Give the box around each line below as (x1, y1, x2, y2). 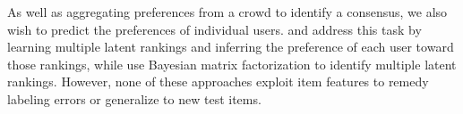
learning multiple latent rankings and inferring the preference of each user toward (7, 37, 454, 56)
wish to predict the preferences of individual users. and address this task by (7, 20, 422, 38)
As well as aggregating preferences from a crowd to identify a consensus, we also (7, 3, 448, 20)
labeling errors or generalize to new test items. (7, 89, 262, 108)
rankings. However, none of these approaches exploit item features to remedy (7, 72, 429, 91)
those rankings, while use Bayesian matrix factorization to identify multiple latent (7, 54, 457, 73)
